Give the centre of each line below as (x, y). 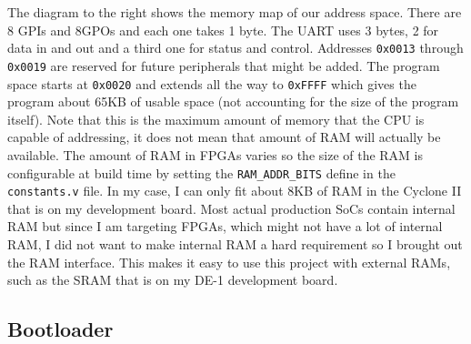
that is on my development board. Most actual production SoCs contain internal (231, 208)
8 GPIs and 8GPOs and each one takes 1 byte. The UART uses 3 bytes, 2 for (223, 30)
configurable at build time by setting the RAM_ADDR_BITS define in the (201, 172)
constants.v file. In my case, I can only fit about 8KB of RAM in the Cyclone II (235, 191)
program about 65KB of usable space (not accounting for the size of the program (233, 101)
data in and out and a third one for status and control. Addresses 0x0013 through (235, 48)
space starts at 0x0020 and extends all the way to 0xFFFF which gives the (212, 83)
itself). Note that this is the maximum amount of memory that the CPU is (216, 119)
